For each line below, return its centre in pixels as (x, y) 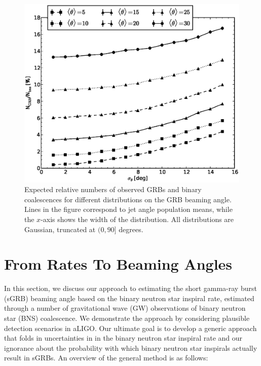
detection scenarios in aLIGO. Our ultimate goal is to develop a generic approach (130, 328)
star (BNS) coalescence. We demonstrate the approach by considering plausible (127, 318)
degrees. (131, 229)
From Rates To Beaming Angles (118, 264)
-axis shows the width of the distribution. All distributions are (137, 219)
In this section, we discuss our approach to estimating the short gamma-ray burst (130, 288)
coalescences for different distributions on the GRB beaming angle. (128, 199)
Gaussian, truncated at (60, 229)
